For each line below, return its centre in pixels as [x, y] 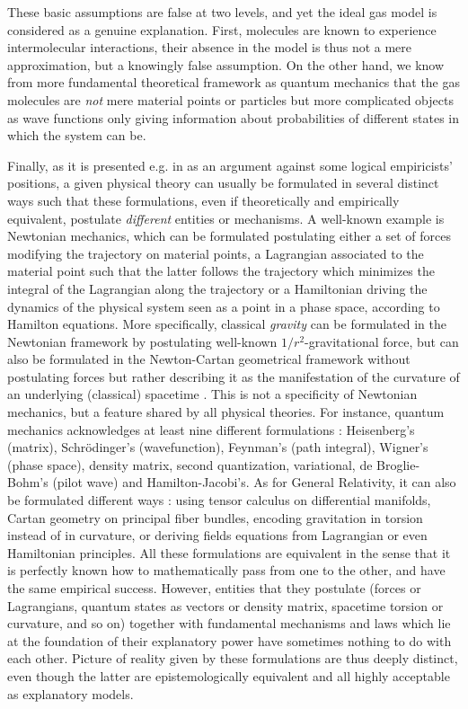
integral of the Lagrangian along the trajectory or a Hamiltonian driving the [217, 288]
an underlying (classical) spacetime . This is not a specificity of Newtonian [212, 394]
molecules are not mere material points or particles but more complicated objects [230, 99]
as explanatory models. [71, 693]
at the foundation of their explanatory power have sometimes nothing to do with [230, 640]
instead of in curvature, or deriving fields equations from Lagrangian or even [217, 535]
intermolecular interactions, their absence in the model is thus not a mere [210, 47]
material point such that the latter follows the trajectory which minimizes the [221, 271]
